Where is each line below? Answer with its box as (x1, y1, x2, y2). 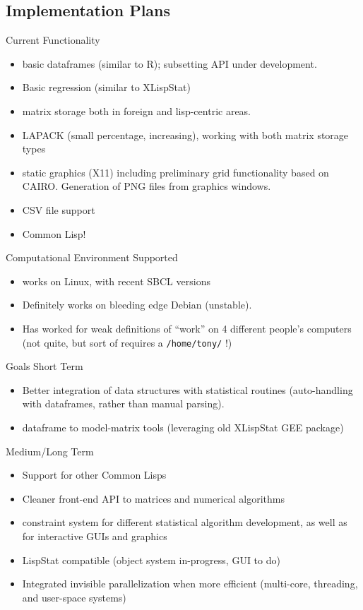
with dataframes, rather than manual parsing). (22, 396, 225, 411)
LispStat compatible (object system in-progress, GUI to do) (22, 552, 280, 567)
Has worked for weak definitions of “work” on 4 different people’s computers (22, 321, 352, 335)
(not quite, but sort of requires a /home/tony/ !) (22, 335, 232, 349)
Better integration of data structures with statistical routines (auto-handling (22, 382, 353, 397)
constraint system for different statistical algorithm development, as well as (22, 515, 347, 530)
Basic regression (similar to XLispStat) (22, 80, 191, 95)
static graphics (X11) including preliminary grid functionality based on (22, 165, 329, 179)
